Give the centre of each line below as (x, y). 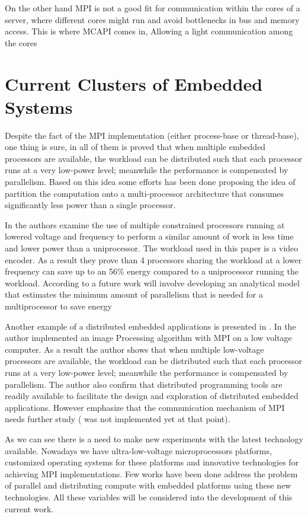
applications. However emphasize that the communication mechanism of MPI (145, 407)
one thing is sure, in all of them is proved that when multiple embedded (135, 147)
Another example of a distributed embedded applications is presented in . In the (150, 326)
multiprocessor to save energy (58, 306)
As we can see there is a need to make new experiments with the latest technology (154, 438)
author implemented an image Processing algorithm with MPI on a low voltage (148, 338)
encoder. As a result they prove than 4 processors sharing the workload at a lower (153, 259)
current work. (29, 508)
